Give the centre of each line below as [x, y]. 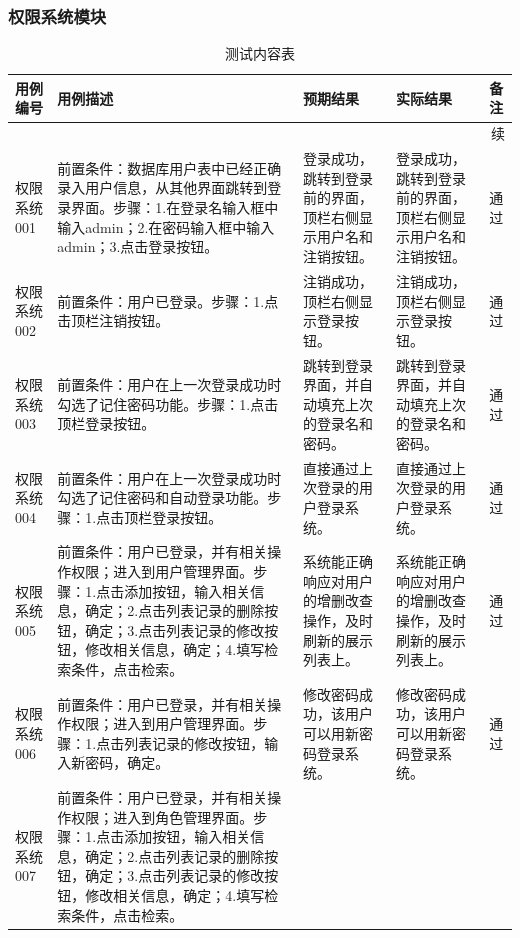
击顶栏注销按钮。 [113, 320]
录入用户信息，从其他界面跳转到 [162, 187]
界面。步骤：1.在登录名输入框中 [175, 207]
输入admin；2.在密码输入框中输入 [166, 226]
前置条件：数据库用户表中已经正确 [169, 167]
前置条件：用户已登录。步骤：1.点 [168, 300]
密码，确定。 [127, 762]
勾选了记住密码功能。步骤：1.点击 [168, 403]
